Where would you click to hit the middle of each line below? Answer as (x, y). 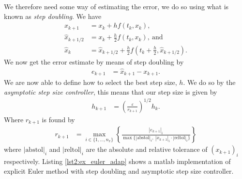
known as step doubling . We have (53, 16)
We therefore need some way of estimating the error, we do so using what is (116, 6)
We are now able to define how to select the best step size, (91, 82)
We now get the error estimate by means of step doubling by (94, 61)
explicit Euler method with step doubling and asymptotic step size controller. (119, 171)
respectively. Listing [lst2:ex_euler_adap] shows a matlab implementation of (117, 161)
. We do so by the (209, 82)
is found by (58, 119)
